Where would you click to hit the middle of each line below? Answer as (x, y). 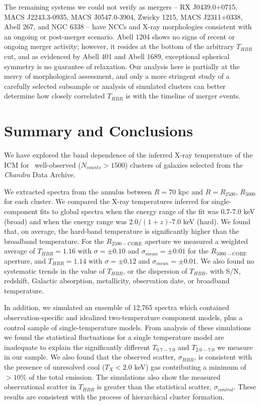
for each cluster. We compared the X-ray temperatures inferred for (107, 201)
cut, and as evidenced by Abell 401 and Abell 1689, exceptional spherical (117, 56)
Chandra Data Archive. (40, 174)
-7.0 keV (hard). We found (210, 221)
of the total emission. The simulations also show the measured (124, 376)
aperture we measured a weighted (197, 241)
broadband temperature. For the (54, 241)
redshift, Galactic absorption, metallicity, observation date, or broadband (117, 281)
